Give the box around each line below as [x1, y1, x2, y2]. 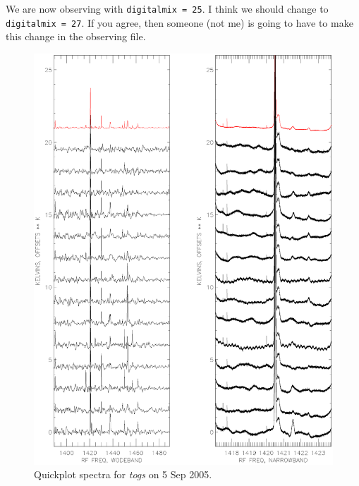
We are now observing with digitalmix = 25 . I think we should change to [6, 1, 329, 16]
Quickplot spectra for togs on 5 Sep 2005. [34, 467, 212, 482]
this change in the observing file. [6, 29, 146, 44]
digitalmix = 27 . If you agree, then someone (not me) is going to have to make [6, 15, 353, 30]
